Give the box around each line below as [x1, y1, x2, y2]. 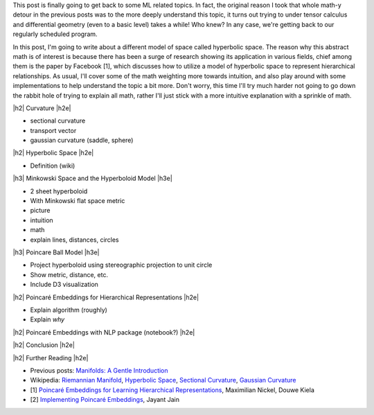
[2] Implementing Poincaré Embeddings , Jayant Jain [30, 396, 180, 404]
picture [30, 206, 51, 215]
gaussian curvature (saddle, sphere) [30, 136, 134, 145]
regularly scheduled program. [12, 30, 98, 38]
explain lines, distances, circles [30, 236, 119, 244]
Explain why [30, 315, 65, 324]
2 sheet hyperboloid [30, 187, 88, 195]
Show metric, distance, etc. [30, 270, 109, 279]
